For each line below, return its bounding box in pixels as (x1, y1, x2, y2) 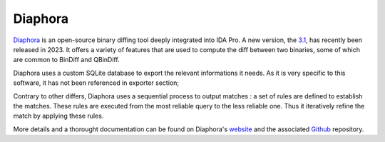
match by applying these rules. (13, 111, 104, 121)
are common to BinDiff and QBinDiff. (13, 56, 120, 64)
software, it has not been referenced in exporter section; (13, 78, 180, 87)
